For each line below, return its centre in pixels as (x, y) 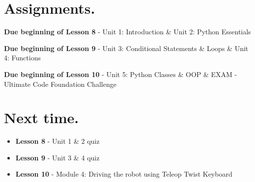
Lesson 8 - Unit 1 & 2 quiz (57, 141)
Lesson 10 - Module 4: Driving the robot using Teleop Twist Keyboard (124, 174)
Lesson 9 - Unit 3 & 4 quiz (57, 157)
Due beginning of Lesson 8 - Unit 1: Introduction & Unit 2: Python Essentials (127, 32)
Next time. (42, 117)
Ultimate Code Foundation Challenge (60, 84)
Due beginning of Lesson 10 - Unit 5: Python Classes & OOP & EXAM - (121, 74)
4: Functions (22, 58)
